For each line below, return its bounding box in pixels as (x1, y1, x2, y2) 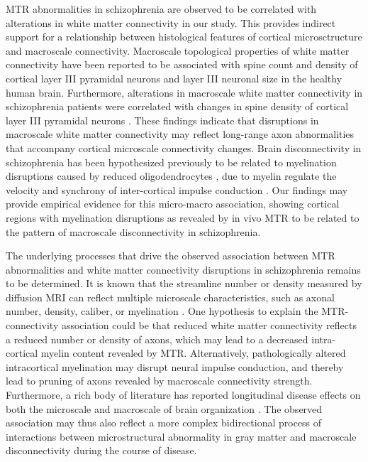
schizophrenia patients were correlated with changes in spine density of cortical (6, 99, 349, 114)
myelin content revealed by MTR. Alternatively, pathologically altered (40, 345, 346, 360)
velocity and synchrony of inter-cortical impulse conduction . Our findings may (6, 182, 348, 197)
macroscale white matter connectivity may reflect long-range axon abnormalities (6, 127, 355, 141)
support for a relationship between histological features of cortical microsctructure (6, 29, 362, 44)
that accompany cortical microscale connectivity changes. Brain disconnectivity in (6, 140, 362, 155)
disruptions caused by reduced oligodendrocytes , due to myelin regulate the (6, 168, 337, 183)
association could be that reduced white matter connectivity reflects (61, 318, 357, 333)
